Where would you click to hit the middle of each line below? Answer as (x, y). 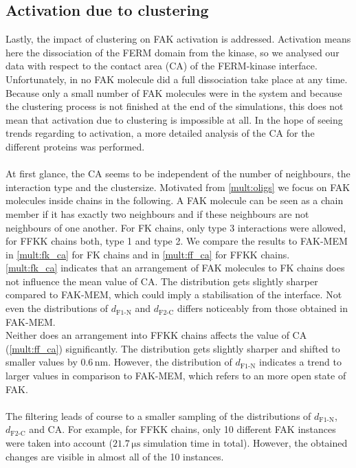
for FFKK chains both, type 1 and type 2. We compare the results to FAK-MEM (177, 241)
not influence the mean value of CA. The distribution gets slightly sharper (162, 281)
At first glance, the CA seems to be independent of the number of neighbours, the (178, 174)
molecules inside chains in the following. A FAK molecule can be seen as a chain (175, 200)
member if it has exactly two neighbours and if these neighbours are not (157, 213)
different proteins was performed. (75, 146)
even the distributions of (57, 308)
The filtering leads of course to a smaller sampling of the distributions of (158, 415)
